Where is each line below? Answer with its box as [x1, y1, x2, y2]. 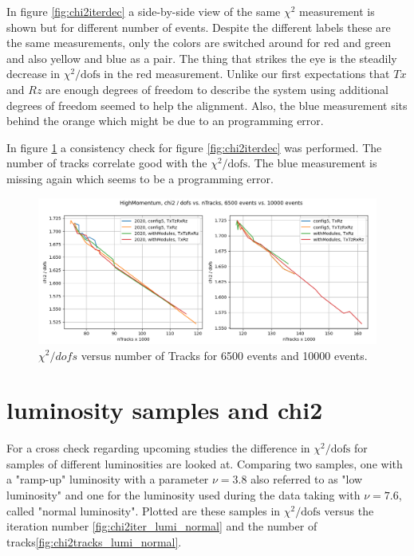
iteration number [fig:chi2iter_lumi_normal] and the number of [6, 518, 317, 534]
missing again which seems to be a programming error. [6, 170, 274, 186]
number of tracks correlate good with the [6, 155, 207, 171]
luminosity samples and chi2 [6, 394, 323, 426]
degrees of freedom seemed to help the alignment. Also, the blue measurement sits [6, 96, 408, 113]
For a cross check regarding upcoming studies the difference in [6, 440, 310, 456]
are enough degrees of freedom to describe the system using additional [45, 80, 388, 97]
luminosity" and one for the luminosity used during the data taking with [6, 487, 361, 503]
